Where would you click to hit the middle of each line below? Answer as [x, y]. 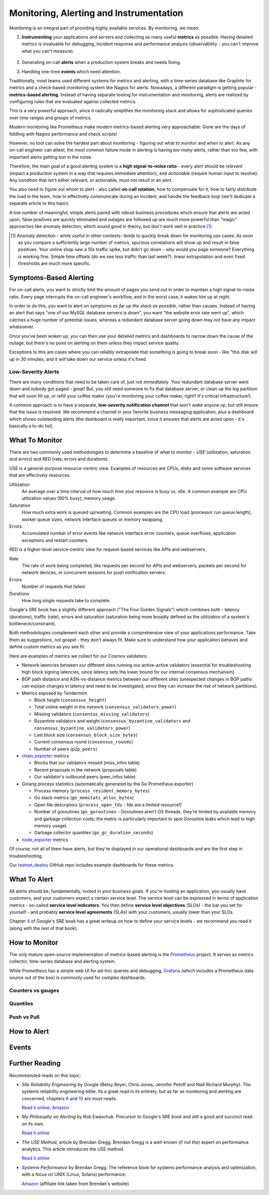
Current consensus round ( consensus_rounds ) [84, 742]
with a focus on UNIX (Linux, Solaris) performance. [74, 1175]
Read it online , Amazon [45, 1108]
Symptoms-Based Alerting [52, 278]
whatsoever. [22, 327]
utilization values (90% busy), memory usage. [69, 498]
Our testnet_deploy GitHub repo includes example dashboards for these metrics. [92, 865]
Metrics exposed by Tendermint [54, 693]
